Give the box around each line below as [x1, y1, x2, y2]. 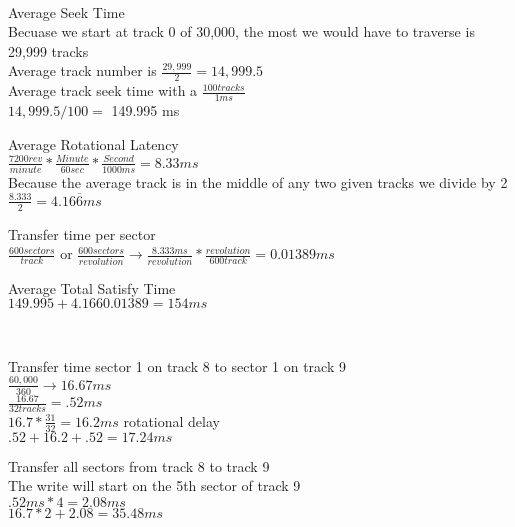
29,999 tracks [8, 40, 89, 61]
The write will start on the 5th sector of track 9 [8, 475, 301, 496]
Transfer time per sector [8, 223, 156, 244]
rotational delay [123, 410, 220, 431]
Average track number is [8, 60, 157, 81]
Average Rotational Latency [8, 133, 179, 154]
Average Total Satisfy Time [8, 277, 176, 298]
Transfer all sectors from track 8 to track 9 [8, 455, 270, 476]
